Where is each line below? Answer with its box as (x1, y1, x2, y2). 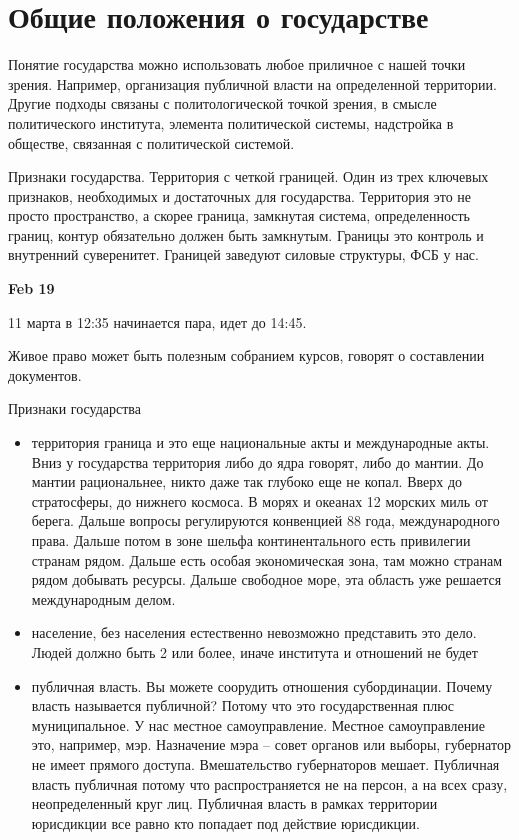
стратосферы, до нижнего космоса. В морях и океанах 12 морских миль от (31, 490, 488, 511)
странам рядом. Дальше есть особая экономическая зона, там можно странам (31, 549, 503, 570)
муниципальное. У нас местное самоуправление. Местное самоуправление (31, 714, 485, 735)
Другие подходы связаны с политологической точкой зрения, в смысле (8, 93, 437, 114)
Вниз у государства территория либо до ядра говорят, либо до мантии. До (31, 451, 484, 472)
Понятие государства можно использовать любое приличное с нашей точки (8, 54, 466, 75)
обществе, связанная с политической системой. (8, 132, 295, 153)
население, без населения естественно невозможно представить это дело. (31, 622, 477, 643)
